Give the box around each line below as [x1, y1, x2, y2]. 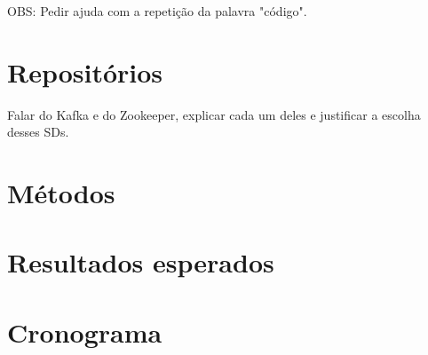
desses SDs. [7, 122, 69, 141]
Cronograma [7, 313, 162, 350]
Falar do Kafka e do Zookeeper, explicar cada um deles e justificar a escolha [7, 105, 421, 123]
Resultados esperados [7, 244, 274, 280]
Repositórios [7, 53, 163, 90]
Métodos [7, 175, 115, 211]
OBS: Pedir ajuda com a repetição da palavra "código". [7, 2, 307, 20]
